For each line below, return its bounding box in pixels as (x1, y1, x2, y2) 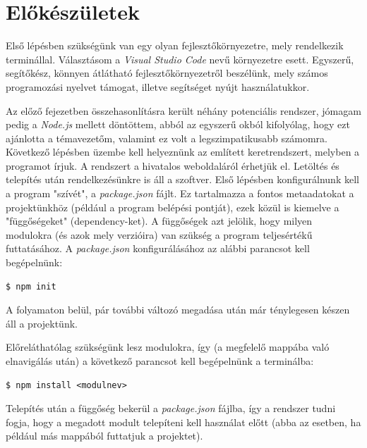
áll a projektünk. (6, 316, 78, 330)
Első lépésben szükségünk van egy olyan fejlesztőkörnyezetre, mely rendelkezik (6, 38, 344, 53)
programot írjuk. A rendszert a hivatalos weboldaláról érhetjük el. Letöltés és (6, 158, 339, 173)
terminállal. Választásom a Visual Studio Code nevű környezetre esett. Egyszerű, (6, 51, 354, 66)
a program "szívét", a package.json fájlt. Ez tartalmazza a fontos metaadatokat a (6, 186, 354, 201)
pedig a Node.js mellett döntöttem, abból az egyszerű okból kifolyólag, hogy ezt (6, 117, 350, 132)
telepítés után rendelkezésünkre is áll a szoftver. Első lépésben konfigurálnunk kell (6, 172, 359, 187)
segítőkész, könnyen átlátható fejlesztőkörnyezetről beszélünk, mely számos (6, 66, 328, 80)
